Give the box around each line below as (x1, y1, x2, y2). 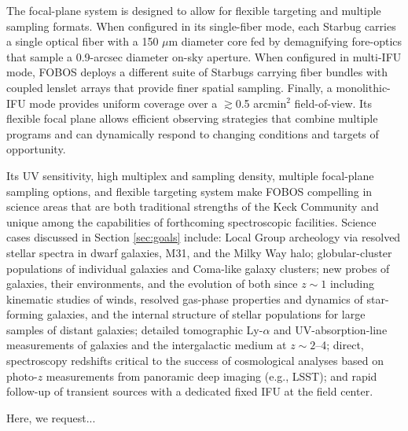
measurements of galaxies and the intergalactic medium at (6, 337, 287, 353)
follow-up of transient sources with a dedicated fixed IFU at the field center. (6, 383, 373, 400)
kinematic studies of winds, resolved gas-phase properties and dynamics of (6, 290, 363, 307)
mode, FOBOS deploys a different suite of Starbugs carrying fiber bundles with (6, 64, 388, 80)
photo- (6, 367, 38, 384)
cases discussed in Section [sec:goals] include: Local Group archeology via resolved (6, 229, 401, 245)
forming (6, 306, 44, 322)
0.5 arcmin (235, 94, 287, 111)
